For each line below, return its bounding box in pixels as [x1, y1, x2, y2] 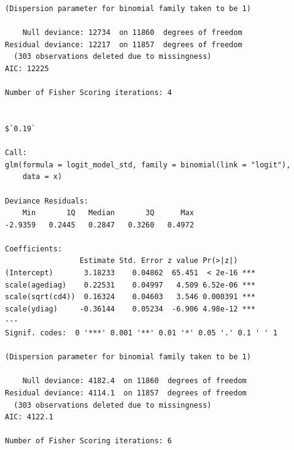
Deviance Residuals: [5, 196, 89, 205]
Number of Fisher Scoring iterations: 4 [5, 88, 172, 97]
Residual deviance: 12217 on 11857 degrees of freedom [5, 40, 242, 49]
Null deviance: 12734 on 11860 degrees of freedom [22, 28, 242, 37]
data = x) [22, 172, 63, 181]
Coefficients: [5, 244, 63, 253]
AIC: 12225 [5, 64, 49, 73]
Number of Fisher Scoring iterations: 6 [5, 437, 172, 446]
